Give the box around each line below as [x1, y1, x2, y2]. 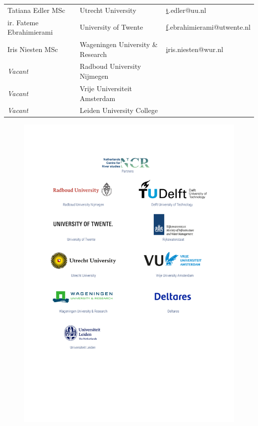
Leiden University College [79, 105, 158, 115]
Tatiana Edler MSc [7, 4, 65, 15]
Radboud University [79, 61, 141, 71]
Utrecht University [79, 4, 136, 15]
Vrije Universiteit [79, 83, 132, 93]
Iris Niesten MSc [7, 44, 58, 54]
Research [79, 49, 107, 59]
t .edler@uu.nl [166, 4, 206, 15]
